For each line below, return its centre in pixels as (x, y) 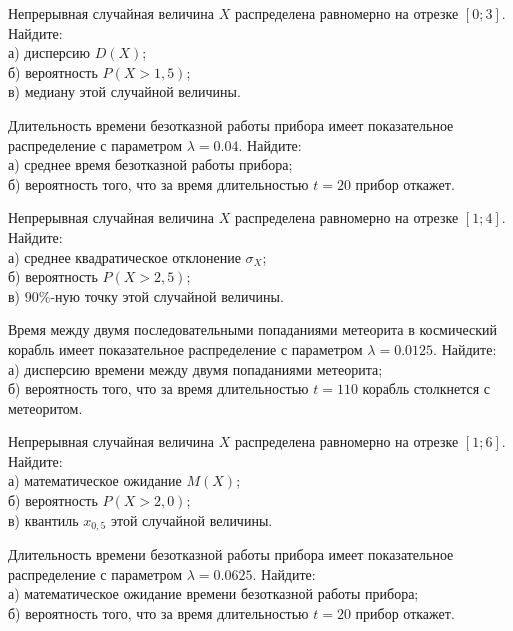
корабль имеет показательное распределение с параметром (185, 348)
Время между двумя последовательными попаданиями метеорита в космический (253, 329)
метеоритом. (45, 407)
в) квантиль (43, 519)
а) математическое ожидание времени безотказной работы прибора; (213, 593)
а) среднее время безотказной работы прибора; (150, 164)
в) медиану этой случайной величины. (124, 91)
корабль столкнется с (426, 388)
